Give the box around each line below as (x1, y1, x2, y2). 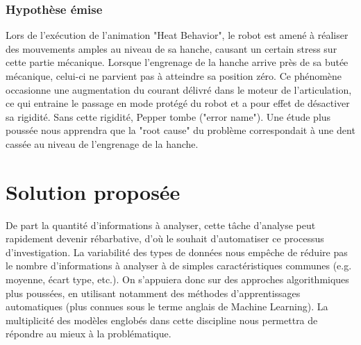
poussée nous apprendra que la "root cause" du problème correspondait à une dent (6, 123, 355, 137)
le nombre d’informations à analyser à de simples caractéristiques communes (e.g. (6, 258, 352, 273)
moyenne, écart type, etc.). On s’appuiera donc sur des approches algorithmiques (6, 272, 349, 287)
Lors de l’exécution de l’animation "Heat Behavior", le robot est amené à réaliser (6, 28, 349, 42)
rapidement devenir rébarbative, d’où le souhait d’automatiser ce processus (6, 231, 324, 246)
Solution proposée (6, 177, 180, 205)
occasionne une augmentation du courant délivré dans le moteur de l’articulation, (6, 82, 352, 96)
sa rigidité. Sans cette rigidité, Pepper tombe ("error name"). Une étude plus (6, 109, 331, 124)
